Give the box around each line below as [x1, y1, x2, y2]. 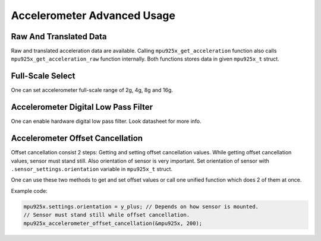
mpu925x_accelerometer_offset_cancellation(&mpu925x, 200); [23, 220, 203, 227]
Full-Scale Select [11, 71, 75, 81]
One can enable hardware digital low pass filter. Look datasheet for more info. [11, 118, 202, 125]
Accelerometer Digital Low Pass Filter [11, 102, 153, 112]
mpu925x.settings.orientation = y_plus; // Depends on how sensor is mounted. [23, 203, 259, 210]
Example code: [11, 187, 48, 194]
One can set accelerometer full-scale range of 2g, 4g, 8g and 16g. [11, 87, 174, 94]
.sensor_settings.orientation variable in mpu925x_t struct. [11, 165, 172, 172]
